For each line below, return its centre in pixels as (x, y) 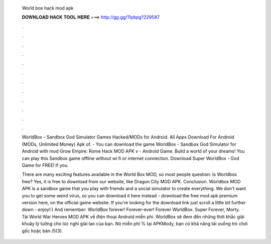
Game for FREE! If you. (45, 165)
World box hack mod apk (48, 8)
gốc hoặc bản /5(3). (42, 230)
